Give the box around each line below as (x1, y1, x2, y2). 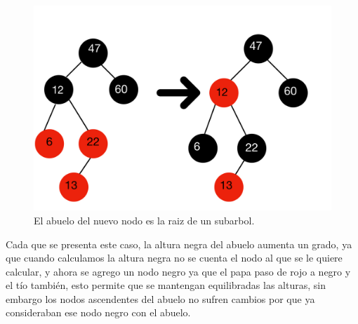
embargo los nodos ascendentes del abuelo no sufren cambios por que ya (6, 291, 315, 306)
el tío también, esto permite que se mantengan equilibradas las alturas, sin (6, 278, 326, 292)
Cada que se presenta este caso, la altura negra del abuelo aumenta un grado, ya (6, 236, 352, 251)
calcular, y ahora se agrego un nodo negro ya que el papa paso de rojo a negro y (6, 264, 351, 278)
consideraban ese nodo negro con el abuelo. (6, 305, 191, 320)
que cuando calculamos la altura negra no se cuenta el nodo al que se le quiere (6, 250, 343, 265)
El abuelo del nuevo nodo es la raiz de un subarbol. (34, 212, 255, 227)
